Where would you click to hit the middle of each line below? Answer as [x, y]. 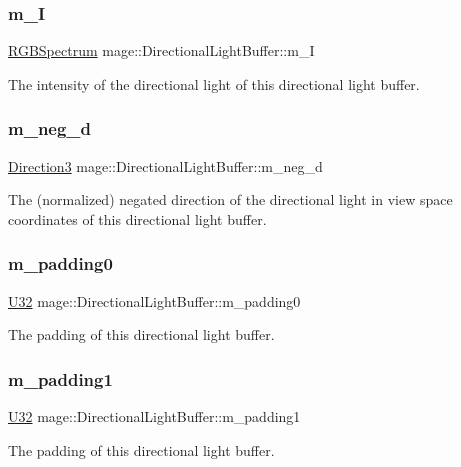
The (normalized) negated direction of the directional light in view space [230, 199]
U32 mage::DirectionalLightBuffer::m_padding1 [154, 416]
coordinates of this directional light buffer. [137, 218]
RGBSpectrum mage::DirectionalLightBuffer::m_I [161, 50]
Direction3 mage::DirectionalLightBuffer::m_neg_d [165, 165]
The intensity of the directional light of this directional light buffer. [214, 83]
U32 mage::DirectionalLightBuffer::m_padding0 [154, 300]
